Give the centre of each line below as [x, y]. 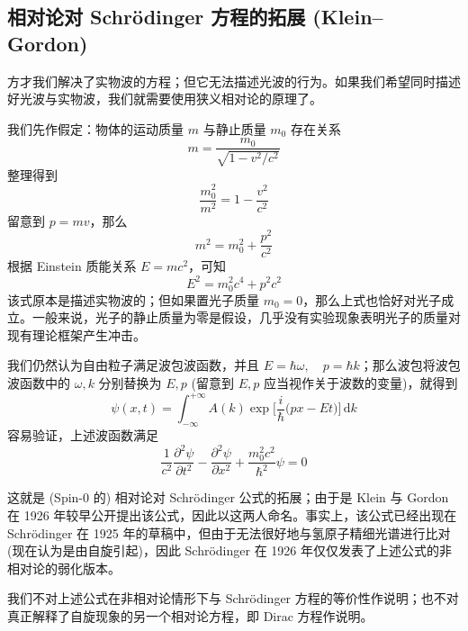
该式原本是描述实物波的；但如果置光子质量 [133, 299]
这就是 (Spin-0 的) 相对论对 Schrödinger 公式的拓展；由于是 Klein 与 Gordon [228, 497]
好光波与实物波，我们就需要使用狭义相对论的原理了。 [165, 99]
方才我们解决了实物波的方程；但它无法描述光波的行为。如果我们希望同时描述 [234, 81]
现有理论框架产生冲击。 [76, 334]
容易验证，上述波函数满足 [83, 434]
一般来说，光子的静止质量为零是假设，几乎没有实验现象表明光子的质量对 [246, 317]
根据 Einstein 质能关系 [72, 266]
